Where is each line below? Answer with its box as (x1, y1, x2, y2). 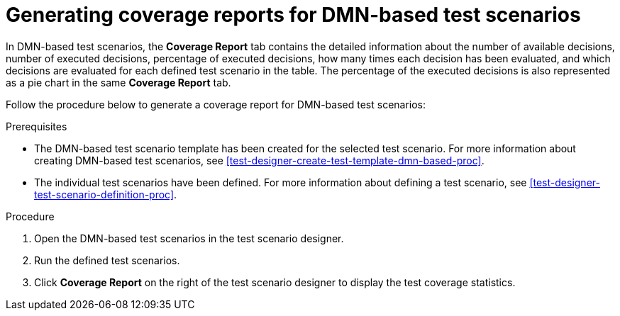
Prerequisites (6, 120, 67, 132)
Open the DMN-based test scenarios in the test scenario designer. (34, 232, 344, 244)
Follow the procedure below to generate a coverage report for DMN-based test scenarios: (6, 98, 426, 111)
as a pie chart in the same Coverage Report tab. (6, 76, 231, 89)
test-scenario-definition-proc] (34, 188, 175, 201)
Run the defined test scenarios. (34, 254, 180, 266)
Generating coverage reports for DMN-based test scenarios (6, 3, 581, 27)
